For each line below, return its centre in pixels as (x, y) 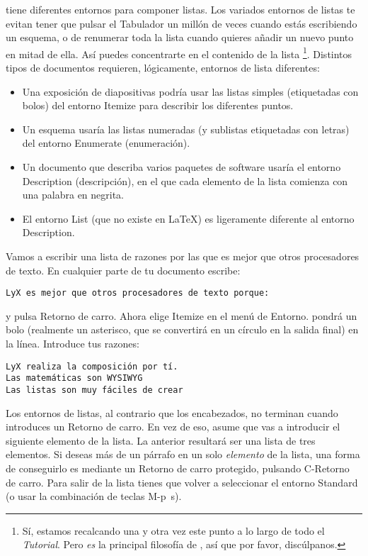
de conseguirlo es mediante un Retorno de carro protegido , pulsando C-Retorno (178, 468)
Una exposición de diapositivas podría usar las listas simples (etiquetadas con (190, 91)
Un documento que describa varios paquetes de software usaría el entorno (182, 167)
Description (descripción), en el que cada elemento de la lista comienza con (185, 180)
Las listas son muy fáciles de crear (94, 390)
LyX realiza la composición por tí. (92, 366)
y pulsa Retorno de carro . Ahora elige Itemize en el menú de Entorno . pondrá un (182, 315)
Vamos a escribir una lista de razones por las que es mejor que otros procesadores (183, 256)
